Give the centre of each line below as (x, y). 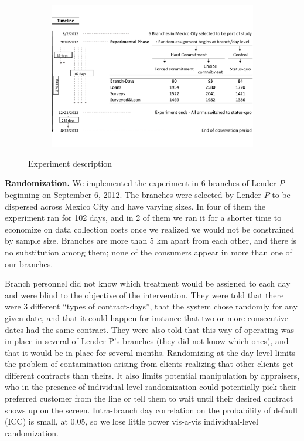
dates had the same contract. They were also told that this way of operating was (149, 329)
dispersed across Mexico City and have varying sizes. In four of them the (135, 206)
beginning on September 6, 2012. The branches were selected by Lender (133, 194)
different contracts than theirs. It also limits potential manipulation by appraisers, (152, 375)
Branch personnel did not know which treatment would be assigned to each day (148, 283)
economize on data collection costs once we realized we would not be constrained (150, 229)
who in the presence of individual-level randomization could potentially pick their (151, 387)
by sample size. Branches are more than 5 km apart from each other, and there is (151, 240)
